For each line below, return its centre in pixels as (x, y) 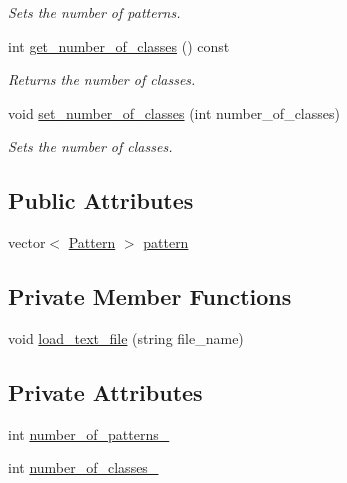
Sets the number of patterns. (94, 12)
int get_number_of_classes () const (119, 45)
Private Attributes (105, 391)
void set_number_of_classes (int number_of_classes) (174, 112)
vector (27, 242)
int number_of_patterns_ (89, 433)
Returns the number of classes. (102, 79)
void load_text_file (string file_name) (126, 337)
